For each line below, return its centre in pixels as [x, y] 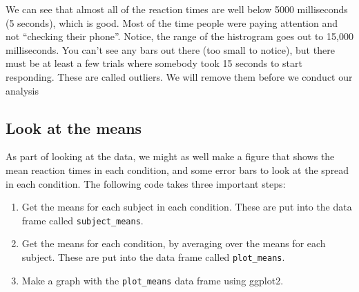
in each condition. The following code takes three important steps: [146, 183]
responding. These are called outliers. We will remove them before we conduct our [179, 76]
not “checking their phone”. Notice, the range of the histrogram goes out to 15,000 [179, 36]
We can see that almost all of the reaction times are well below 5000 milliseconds [177, 9]
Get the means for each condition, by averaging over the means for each [174, 243]
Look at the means [74, 127]
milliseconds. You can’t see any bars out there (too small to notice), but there [170, 49]
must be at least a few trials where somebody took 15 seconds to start [154, 63]
